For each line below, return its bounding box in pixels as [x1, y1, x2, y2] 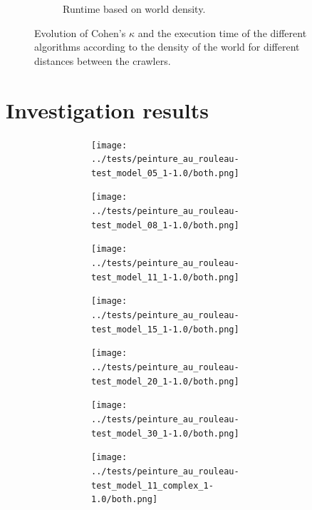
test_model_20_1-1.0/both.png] [91, 376, 239, 387]
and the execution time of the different [137, 25, 307, 40]
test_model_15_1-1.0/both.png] [91, 324, 239, 335]
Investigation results [6, 95, 209, 124]
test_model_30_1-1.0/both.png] [91, 428, 239, 439]
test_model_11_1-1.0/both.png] [91, 272, 239, 282]
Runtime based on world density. [63, 1, 206, 16]
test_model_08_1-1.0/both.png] [91, 220, 239, 230]
